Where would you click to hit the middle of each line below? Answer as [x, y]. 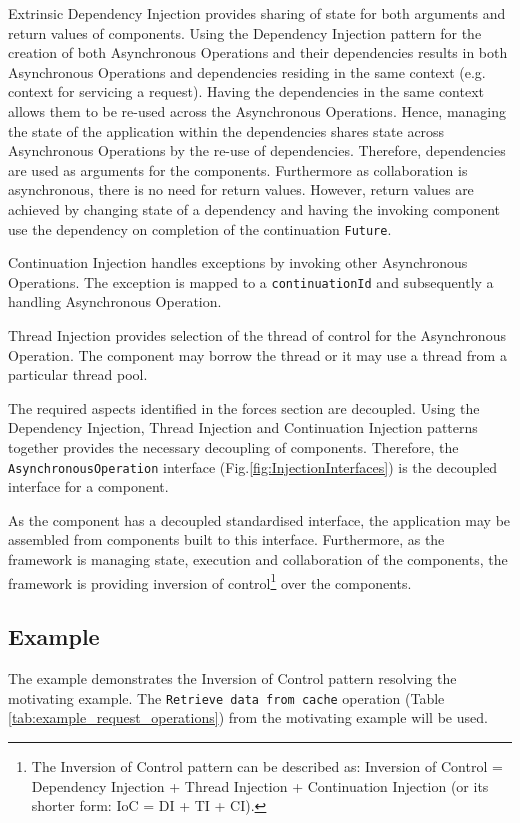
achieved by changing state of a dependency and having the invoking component [254, 208]
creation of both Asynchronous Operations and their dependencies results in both [258, 52]
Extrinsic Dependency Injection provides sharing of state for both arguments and [257, 13]
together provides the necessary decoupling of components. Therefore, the [233, 447]
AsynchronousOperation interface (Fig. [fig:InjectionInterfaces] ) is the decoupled [253, 466]
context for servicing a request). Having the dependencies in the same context [246, 91]
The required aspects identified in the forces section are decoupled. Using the [244, 407]
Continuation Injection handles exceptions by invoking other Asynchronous [238, 262]
